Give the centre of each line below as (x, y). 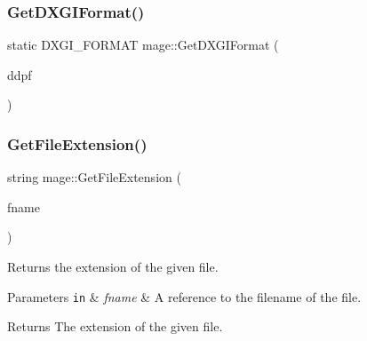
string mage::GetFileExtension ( (94, 177)
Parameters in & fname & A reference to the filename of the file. (184, 296)
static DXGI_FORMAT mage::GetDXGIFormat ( (143, 45)
